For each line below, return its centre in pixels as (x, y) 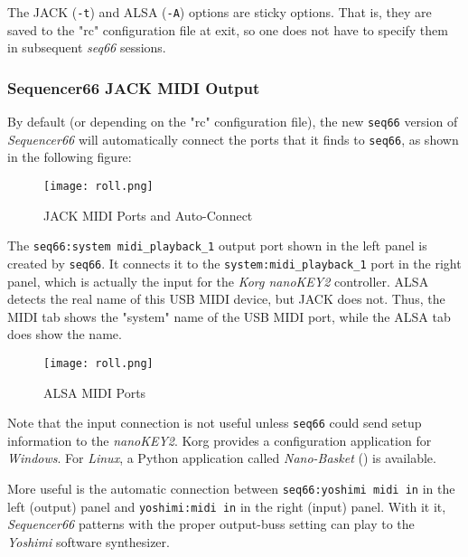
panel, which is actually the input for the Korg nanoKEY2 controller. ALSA (218, 281)
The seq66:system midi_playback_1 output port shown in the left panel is (217, 245)
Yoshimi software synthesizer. (89, 541)
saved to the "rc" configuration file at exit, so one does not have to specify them (228, 29)
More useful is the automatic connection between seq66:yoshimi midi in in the (231, 488)
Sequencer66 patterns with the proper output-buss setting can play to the (211, 524)
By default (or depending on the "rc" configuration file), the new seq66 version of (233, 122)
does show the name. (65, 334)
